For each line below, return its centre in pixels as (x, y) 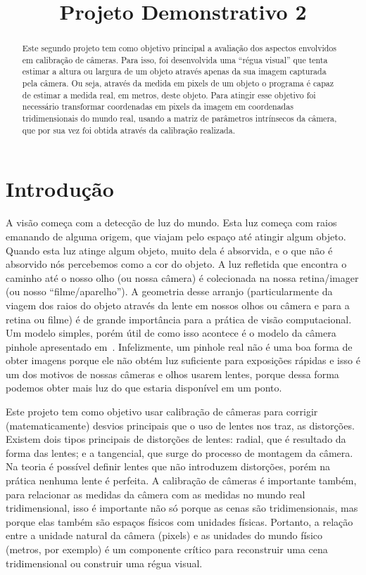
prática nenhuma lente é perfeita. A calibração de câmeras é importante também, (181, 480)
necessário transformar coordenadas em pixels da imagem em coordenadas (158, 106)
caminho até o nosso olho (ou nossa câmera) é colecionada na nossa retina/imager (182, 277)
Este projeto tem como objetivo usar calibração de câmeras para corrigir (162, 412)
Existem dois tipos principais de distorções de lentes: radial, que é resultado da (176, 439)
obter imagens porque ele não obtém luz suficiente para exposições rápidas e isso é (183, 360)
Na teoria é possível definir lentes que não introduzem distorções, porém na (168, 466)
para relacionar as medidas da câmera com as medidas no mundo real (156, 494)
